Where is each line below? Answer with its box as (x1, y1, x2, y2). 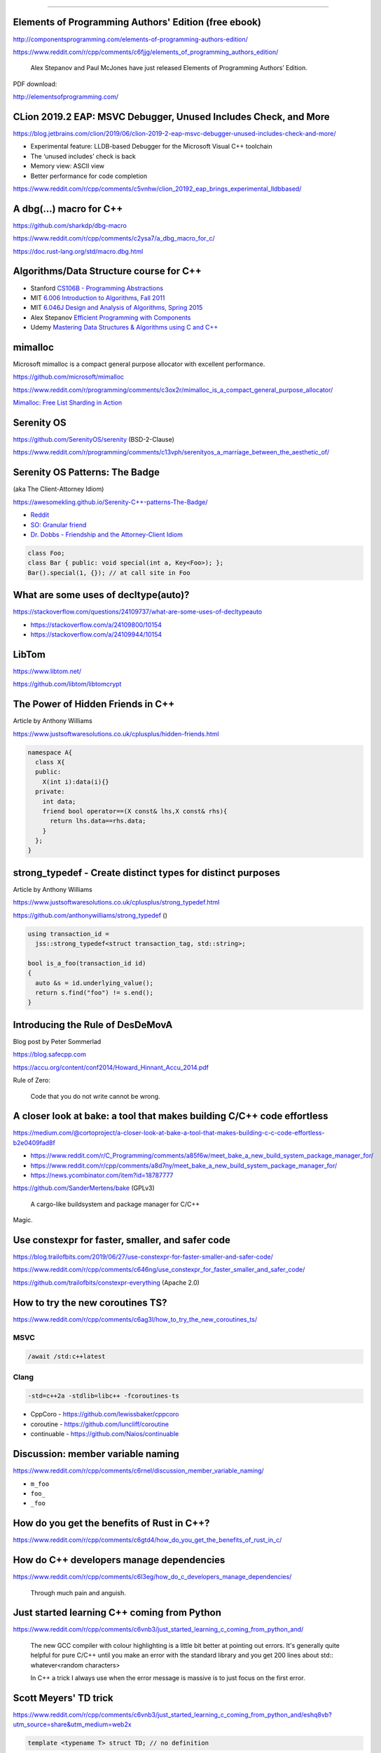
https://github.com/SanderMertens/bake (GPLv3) (13, 1184, 155, 1192)
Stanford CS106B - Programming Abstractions (30, 284, 164, 292)
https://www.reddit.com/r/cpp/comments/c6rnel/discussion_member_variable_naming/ (13, 1466, 264, 1475)
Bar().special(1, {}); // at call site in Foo (27, 569, 190, 576)
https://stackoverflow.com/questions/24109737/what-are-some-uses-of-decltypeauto (13, 607, 263, 616)
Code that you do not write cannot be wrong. (30, 1092, 160, 1100)
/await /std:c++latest (27, 1353, 106, 1360)
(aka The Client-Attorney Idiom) (13, 485, 104, 494)
